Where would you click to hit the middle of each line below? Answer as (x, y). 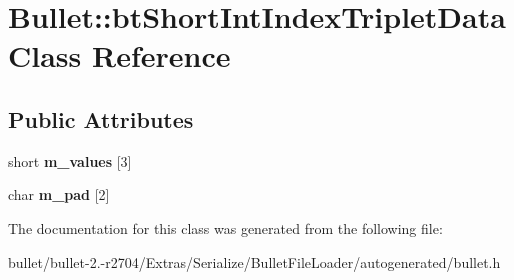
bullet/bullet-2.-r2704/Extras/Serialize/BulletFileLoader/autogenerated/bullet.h (254, 261)
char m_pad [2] (59, 194)
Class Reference (119, 55)
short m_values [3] (70, 160)
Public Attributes (101, 118)
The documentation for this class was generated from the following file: (225, 227)
